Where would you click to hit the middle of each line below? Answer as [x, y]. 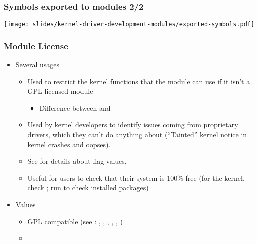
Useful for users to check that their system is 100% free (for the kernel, [136, 177]
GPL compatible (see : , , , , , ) [75, 221]
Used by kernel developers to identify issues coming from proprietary [133, 124]
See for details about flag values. [77, 161]
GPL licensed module [60, 91]
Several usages [38, 65]
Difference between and [75, 108]
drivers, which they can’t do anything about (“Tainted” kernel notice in [137, 134]
